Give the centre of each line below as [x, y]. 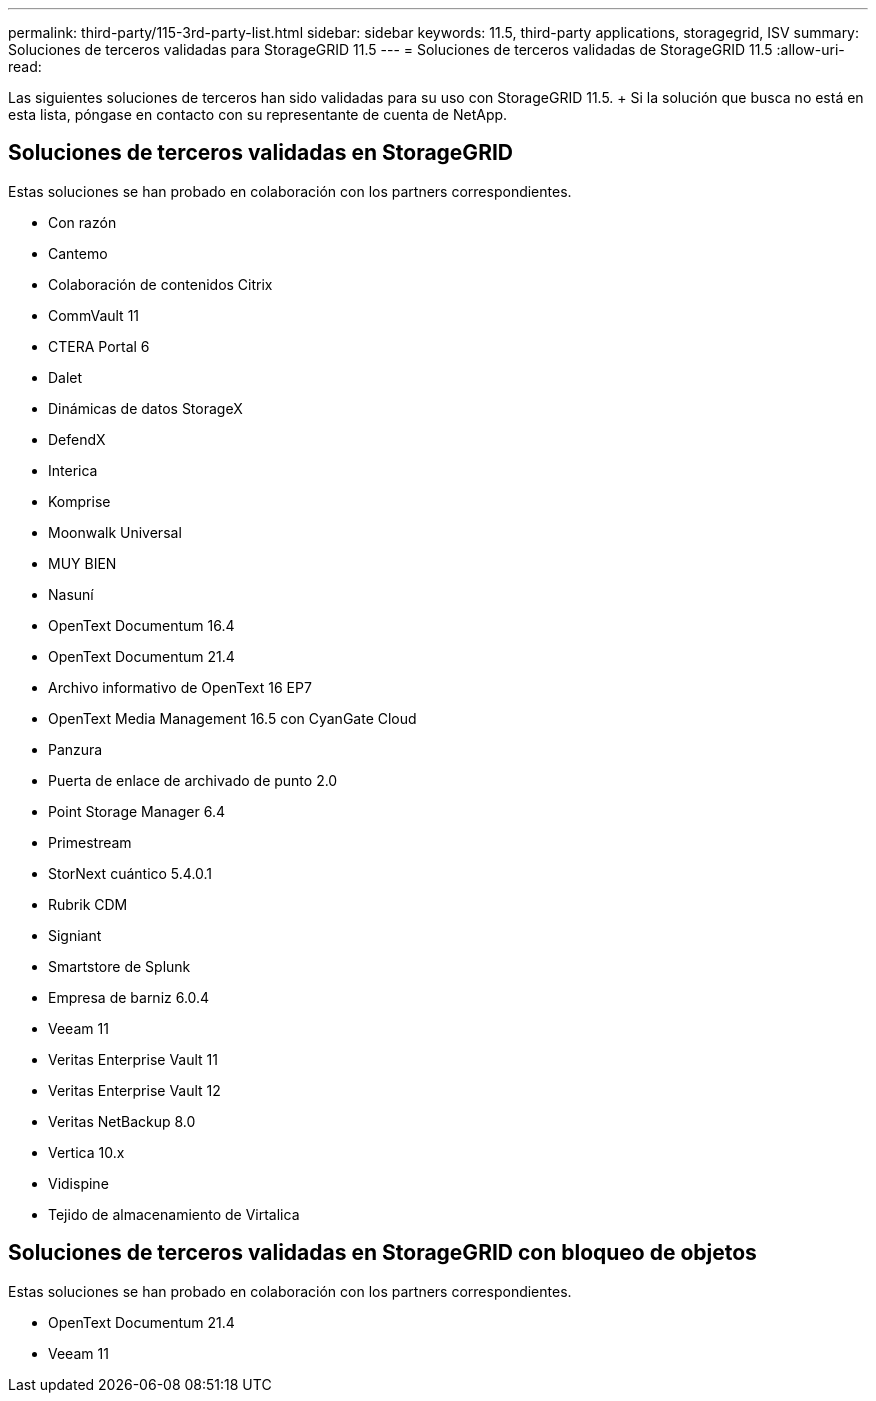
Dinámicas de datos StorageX [145, 408]
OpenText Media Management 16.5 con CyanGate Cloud [232, 718]
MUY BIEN [82, 563]
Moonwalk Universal [115, 532]
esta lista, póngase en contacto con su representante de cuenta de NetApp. [258, 114]
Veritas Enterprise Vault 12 [134, 1090]
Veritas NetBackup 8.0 [122, 1121]
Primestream [90, 842]
